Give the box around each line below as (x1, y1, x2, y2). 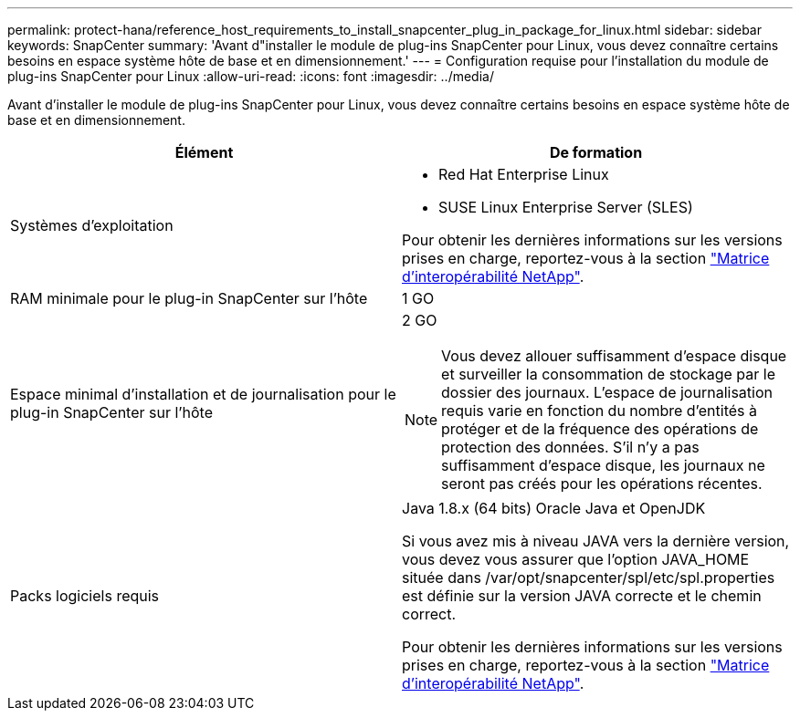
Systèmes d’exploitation (10, 216, 174, 234)
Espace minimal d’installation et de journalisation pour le (10, 385, 396, 403)
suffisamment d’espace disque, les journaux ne (441, 456, 765, 474)
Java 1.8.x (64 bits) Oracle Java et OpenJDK (402, 499, 706, 517)
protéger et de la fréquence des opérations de (441, 420, 759, 438)
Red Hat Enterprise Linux (438, 165, 609, 183)
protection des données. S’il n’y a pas (441, 438, 700, 456)
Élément (174, 143, 234, 161)
